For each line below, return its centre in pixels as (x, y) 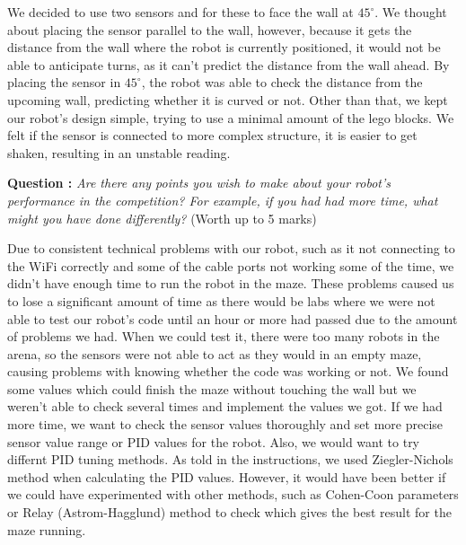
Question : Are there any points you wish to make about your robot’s (199, 183)
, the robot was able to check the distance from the (282, 82)
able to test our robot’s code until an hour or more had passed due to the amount (233, 318)
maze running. (47, 529)
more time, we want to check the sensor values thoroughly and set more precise (225, 424)
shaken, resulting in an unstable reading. (119, 152)
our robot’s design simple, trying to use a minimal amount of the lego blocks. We (231, 117)
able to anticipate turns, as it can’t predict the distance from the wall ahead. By (229, 64)
